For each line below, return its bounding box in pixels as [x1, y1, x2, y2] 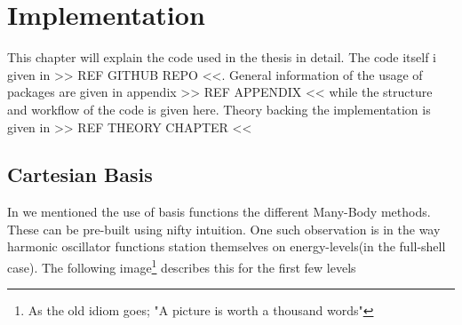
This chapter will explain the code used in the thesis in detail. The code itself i [7, 48, 437, 67]
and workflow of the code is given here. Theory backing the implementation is [7, 99, 431, 118]
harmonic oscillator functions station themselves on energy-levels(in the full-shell [7, 237, 446, 256]
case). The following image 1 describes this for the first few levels [7, 256, 356, 276]
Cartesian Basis [7, 161, 153, 188]
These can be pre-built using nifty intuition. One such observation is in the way [7, 219, 441, 238]
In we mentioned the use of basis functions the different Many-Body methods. [7, 202, 431, 221]
